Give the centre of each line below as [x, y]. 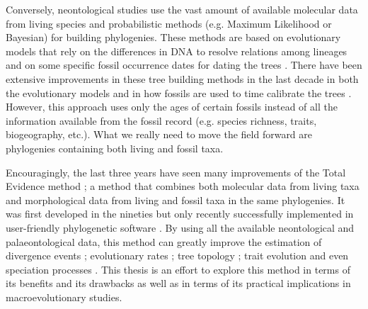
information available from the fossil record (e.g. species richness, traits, [161, 120]
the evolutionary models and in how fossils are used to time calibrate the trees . [179, 92]
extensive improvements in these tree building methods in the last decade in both [182, 78]
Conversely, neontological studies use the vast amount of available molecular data [182, 9]
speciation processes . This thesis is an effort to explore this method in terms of [178, 269]
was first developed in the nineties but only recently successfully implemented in [180, 214]
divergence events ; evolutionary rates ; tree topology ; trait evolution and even [177, 255]
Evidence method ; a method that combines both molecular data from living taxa [183, 186]
